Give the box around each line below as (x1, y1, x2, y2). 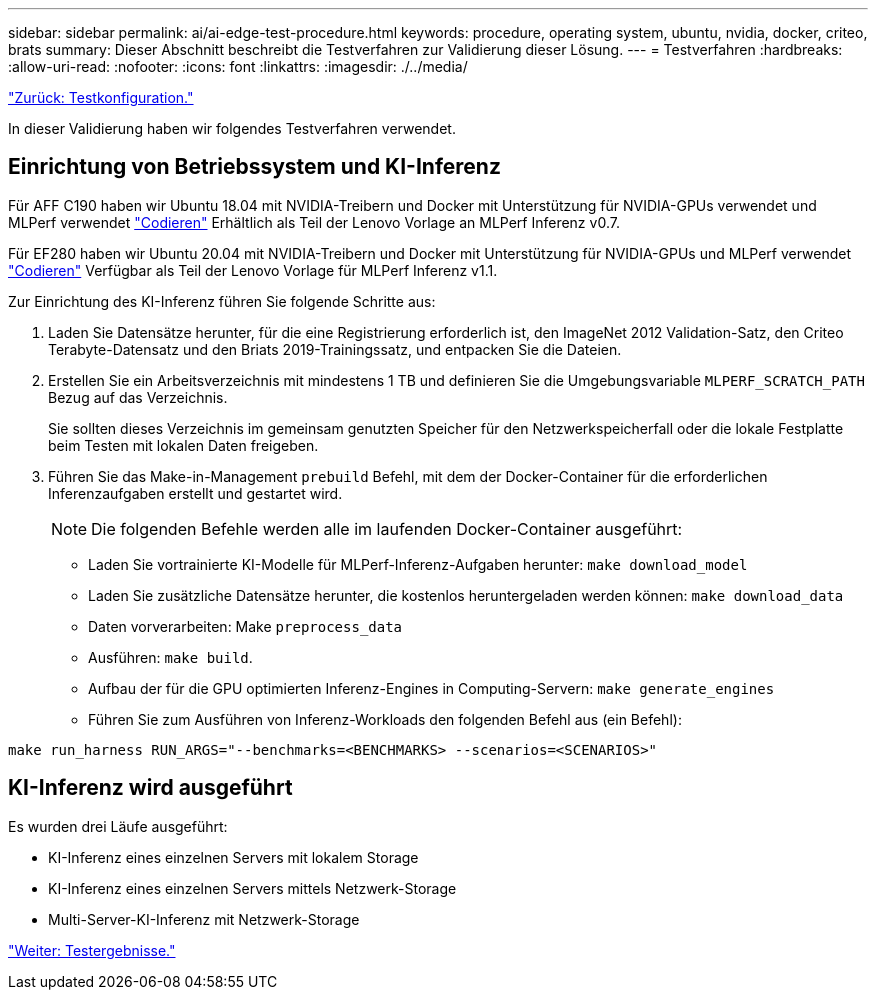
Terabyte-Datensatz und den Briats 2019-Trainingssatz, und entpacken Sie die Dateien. (48, 340, 622, 358)
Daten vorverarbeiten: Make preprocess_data (88, 617, 403, 635)
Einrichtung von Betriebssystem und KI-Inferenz (8, 154, 501, 180)
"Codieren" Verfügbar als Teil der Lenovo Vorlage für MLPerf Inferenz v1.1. (8, 261, 498, 279)
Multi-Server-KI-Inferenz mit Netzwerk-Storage (48, 910, 360, 928)
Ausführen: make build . (88, 648, 253, 666)
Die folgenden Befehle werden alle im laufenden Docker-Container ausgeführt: (91, 518, 683, 539)
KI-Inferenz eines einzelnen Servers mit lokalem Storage (48, 848, 419, 866)
